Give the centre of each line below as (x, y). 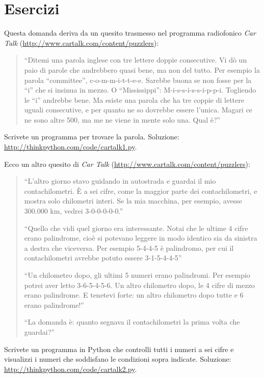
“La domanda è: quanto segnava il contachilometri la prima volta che (132, 322)
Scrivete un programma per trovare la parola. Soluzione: (92, 137)
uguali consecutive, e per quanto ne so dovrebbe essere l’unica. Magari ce (138, 110)
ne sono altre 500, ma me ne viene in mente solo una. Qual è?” (122, 119)
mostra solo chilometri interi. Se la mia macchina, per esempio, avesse (133, 201)
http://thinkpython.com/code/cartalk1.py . (71, 147)
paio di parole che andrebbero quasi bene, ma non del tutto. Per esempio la (142, 69)
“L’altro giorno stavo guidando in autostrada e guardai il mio (120, 181)
